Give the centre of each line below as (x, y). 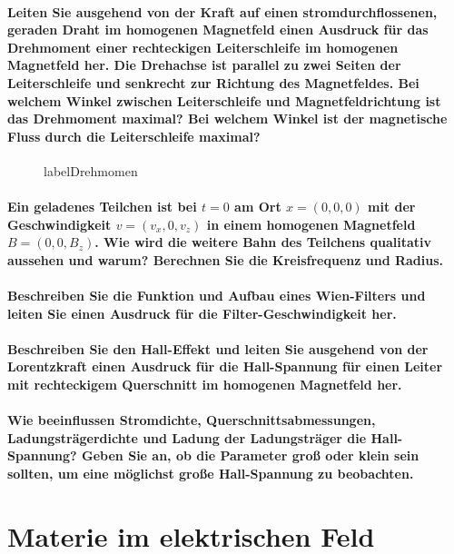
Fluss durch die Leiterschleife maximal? (134, 136)
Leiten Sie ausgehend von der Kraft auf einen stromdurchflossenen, (222, 11)
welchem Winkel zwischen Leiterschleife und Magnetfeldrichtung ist (224, 100)
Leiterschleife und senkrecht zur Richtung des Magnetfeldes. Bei (213, 82)
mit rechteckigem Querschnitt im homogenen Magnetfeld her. (205, 385)
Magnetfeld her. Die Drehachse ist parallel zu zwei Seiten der (204, 65)
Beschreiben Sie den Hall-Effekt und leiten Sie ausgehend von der (218, 348)
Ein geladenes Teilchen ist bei (102, 207)
